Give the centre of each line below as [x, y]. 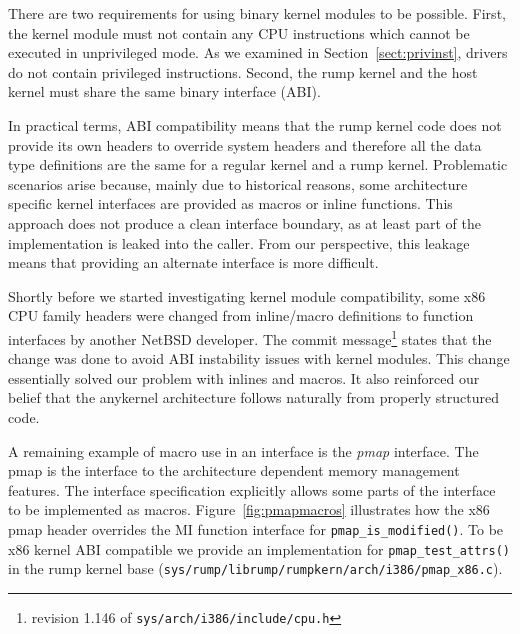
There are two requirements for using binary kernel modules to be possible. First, [257, 13]
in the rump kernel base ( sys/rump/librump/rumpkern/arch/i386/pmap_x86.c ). [255, 568]
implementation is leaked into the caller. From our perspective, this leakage [239, 242]
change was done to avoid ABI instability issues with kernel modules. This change [259, 358]
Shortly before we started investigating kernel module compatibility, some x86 [247, 295]
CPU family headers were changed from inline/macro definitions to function [241, 315]
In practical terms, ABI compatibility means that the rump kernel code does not [255, 124]
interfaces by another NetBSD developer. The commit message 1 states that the [250, 337]
